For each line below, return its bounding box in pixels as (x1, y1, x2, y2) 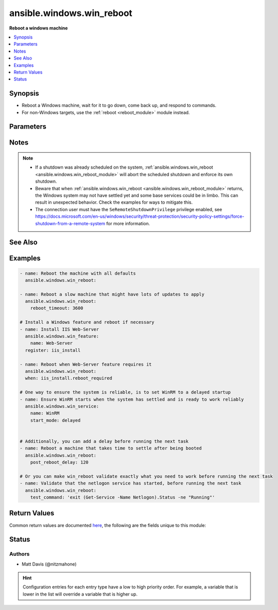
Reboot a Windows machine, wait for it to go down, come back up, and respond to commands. (21, 103, 216, 109)
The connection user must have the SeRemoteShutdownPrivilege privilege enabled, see (35, 206, 222, 212)
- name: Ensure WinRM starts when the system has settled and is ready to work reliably (19, 396, 244, 402)
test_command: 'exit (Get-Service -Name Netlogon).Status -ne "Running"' (30, 494, 215, 500)
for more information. (106, 220, 150, 226)
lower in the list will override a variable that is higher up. (22, 591, 137, 597)
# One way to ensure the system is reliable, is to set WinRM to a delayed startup (19, 389, 231, 395)
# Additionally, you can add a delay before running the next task (19, 438, 189, 444)
